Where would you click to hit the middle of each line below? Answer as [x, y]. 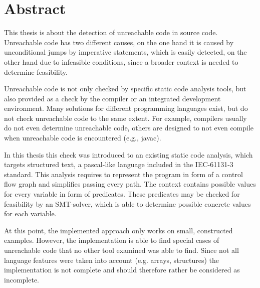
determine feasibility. [36, 71]
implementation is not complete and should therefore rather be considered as [122, 270]
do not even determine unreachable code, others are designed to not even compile [129, 128]
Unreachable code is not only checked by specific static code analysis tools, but [125, 89]
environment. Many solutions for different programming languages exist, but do [126, 108]
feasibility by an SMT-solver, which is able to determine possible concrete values [127, 203]
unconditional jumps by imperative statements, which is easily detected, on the [125, 52]
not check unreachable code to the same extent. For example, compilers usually [125, 118]
